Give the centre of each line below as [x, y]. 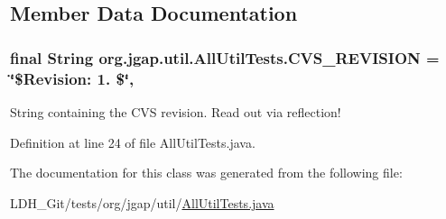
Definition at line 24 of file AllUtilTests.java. [133, 142]
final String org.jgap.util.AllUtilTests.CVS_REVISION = [225, 57]
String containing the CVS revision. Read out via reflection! [176, 111]
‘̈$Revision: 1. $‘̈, [72, 78]
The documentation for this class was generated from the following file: [206, 173]
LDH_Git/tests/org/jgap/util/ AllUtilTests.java [142, 202]
